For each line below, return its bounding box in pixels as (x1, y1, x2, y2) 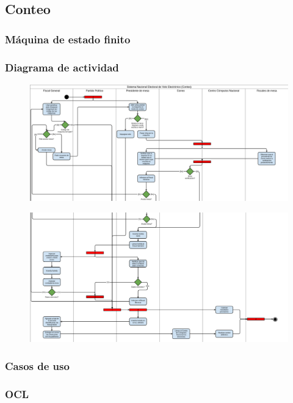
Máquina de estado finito (5, 31, 131, 46)
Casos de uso (5, 358, 70, 373)
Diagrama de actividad (5, 59, 119, 74)
